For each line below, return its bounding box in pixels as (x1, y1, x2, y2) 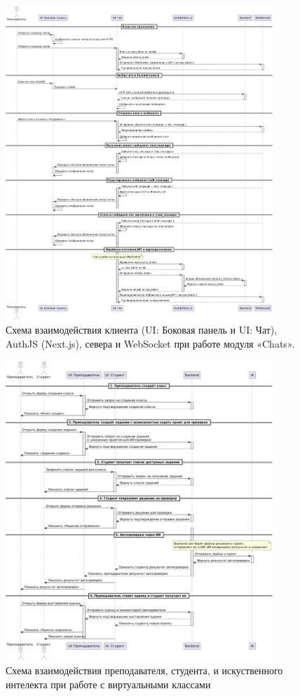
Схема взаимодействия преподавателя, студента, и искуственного (6, 663, 283, 678)
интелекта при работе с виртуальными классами (6, 677, 211, 692)
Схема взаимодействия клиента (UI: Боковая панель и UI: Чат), (6, 322, 278, 337)
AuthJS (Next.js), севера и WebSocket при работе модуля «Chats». (6, 336, 295, 350)
